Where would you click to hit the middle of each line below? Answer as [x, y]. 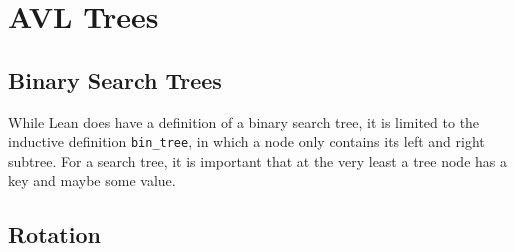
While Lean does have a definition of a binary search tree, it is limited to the [244, 121]
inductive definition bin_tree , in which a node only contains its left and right [246, 141]
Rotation [54, 234]
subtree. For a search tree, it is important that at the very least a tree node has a [257, 160]
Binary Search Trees [115, 79]
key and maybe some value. [92, 180]
